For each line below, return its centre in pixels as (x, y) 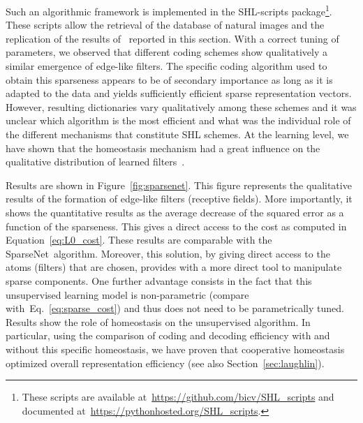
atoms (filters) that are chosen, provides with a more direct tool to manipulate (174, 267)
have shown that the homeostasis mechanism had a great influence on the (163, 148)
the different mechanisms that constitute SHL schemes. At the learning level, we (177, 134)
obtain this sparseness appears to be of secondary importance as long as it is (169, 79)
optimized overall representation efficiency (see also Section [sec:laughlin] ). (165, 363)
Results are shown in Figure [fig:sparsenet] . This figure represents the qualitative (179, 185)
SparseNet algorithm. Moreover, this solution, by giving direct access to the (168, 253)
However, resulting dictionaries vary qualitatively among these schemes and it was (181, 106)
